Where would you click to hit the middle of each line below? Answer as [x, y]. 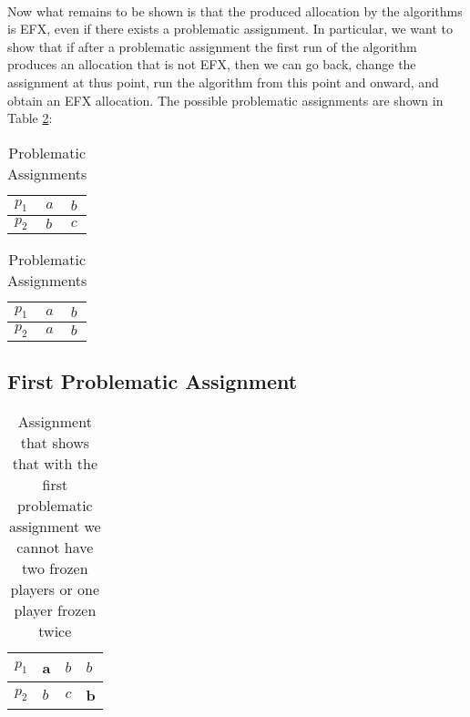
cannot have [55, 547]
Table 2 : [30, 118]
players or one [55, 589]
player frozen [55, 609]
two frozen [55, 568]
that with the [55, 463]
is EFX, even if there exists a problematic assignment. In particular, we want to [230, 29]
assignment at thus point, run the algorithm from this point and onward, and [223, 82]
